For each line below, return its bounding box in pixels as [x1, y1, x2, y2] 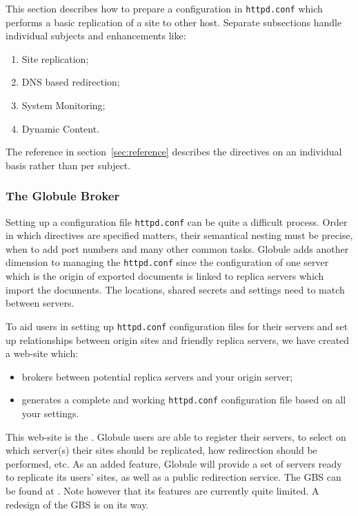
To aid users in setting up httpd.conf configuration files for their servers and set [6, 318, 348, 333]
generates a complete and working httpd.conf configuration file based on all [21, 392, 346, 407]
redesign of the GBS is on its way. [6, 497, 149, 511]
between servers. [6, 296, 74, 310]
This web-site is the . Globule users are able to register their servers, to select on [6, 429, 346, 443]
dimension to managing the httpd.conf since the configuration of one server [6, 255, 329, 269]
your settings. [21, 406, 79, 420]
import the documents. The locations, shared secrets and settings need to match [6, 282, 345, 296]
